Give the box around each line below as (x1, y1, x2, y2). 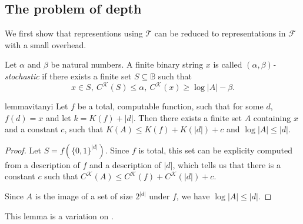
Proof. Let (5, 143, 41, 156)
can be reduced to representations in (154, 27, 286, 39)
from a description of (5, 158, 80, 170)
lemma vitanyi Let (5, 100, 68, 112)
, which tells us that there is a (172, 158, 281, 170)
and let (45, 111, 71, 123)
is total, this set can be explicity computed (138, 143, 292, 156)
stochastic (5, 69, 39, 82)
